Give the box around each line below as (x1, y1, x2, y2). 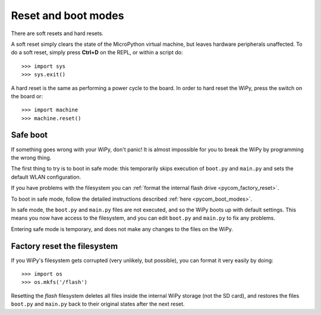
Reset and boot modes (11, 9, 124, 22)
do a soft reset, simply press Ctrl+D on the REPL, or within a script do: (11, 49, 183, 56)
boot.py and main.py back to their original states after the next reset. (11, 301, 185, 308)
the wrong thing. (11, 154, 52, 161)
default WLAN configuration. (11, 173, 81, 180)
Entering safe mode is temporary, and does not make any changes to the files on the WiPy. (11, 225, 233, 232)
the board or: (11, 92, 43, 99)
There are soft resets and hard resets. (11, 30, 104, 37)
